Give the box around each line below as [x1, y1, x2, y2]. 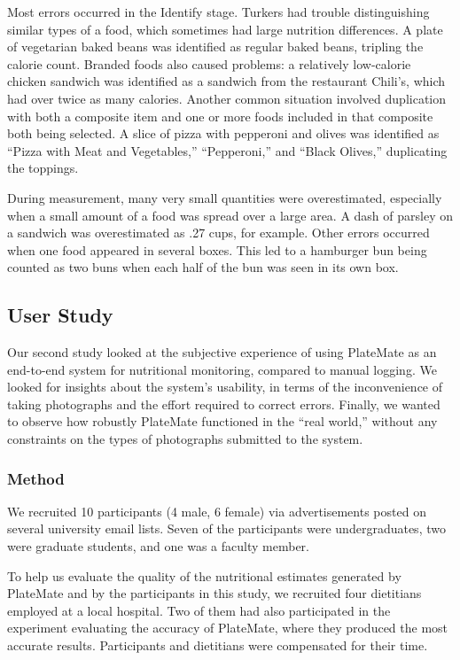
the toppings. [7, 159, 79, 177]
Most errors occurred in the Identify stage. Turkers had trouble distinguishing [7, 3, 430, 20]
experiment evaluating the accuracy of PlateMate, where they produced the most [7, 618, 448, 637]
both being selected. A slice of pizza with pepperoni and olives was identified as [7, 124, 440, 143]
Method [7, 467, 65, 489]
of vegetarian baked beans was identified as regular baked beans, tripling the [7, 37, 424, 56]
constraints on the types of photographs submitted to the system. [7, 430, 363, 448]
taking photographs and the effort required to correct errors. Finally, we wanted [7, 394, 441, 413]
